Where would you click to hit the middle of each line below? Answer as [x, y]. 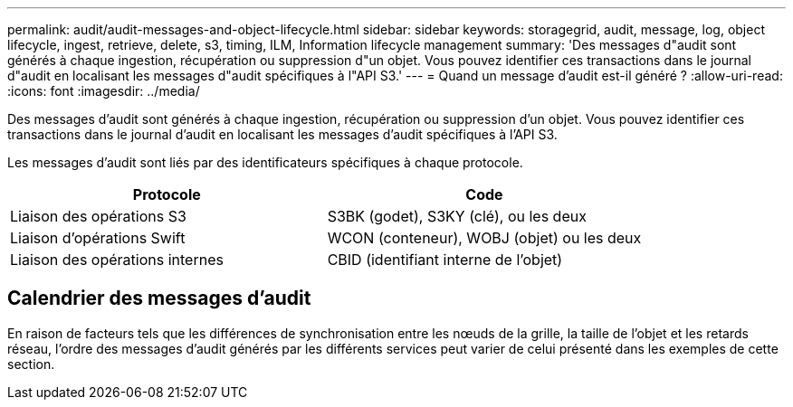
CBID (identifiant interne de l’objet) [445, 260]
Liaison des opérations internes [117, 260]
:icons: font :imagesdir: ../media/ [104, 91]
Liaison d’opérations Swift [98, 238]
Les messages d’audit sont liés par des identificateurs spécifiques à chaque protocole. [265, 162]
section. [31, 364]
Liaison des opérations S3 [98, 216]
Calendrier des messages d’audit [159, 298]
